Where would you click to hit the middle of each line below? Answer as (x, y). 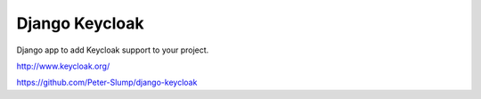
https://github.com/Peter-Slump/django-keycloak (107, 82)
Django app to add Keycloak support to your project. (113, 50)
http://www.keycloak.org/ (63, 66)
